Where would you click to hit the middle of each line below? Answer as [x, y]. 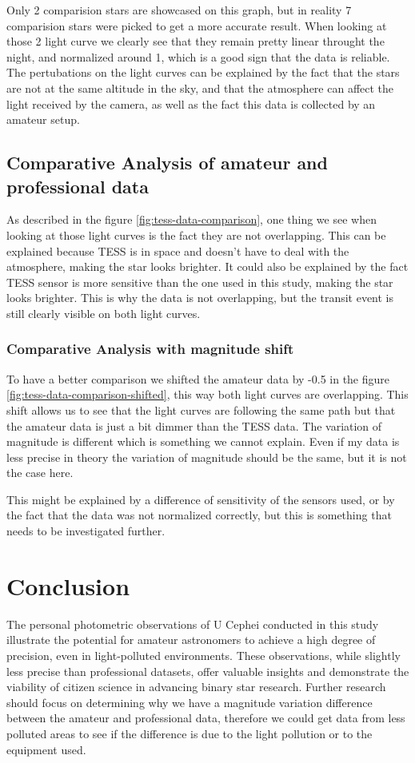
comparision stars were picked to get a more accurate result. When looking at [197, 25]
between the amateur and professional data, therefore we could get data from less [206, 718]
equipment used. [46, 749]
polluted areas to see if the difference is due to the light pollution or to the [190, 733]
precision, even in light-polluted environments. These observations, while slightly [204, 655]
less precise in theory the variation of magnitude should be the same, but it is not [207, 457]
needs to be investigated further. [86, 531]
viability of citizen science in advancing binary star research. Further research [196, 687]
